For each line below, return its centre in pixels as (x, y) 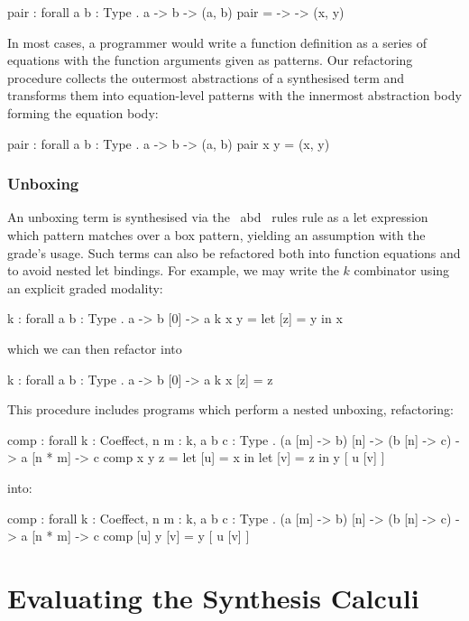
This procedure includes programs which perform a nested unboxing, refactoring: (230, 409)
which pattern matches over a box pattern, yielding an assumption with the (216, 234)
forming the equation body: (83, 112)
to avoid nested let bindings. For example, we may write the (173, 270)
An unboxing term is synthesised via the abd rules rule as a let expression (218, 217)
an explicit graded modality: (85, 287)
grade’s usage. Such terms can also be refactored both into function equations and (234, 252)
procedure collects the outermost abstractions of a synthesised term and (206, 77)
